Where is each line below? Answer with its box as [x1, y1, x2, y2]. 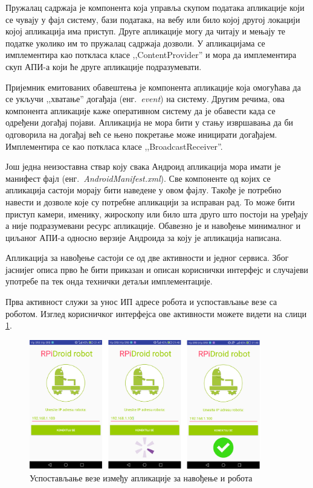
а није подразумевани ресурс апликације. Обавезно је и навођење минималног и [5, 219, 301, 232]
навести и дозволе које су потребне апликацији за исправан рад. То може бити [5, 195, 295, 208]
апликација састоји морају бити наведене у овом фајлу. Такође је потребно [5, 184, 282, 196]
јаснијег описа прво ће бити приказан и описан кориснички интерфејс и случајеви [5, 263, 309, 275]
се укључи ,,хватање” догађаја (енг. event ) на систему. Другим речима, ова [5, 92, 285, 105]
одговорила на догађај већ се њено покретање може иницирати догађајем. [5, 127, 277, 140]
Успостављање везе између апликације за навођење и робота [30, 471, 253, 484]
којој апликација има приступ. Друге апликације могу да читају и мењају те [5, 25, 286, 37]
